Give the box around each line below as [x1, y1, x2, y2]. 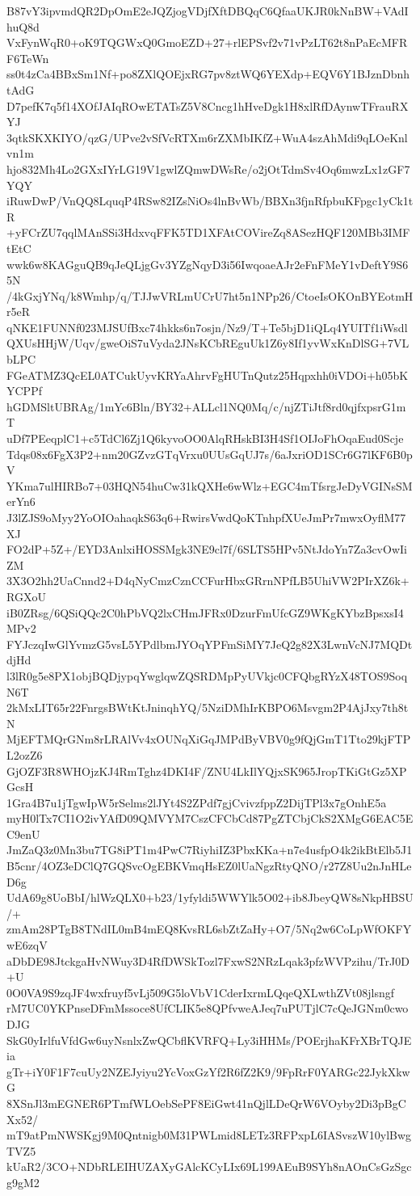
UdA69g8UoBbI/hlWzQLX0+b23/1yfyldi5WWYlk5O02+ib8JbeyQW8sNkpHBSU [6, 889, 414, 906]
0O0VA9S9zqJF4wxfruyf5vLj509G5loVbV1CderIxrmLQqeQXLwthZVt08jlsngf [6, 983, 395, 1000]
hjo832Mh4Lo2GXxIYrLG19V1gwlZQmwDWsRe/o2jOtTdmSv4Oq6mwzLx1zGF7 [6, 160, 410, 177]
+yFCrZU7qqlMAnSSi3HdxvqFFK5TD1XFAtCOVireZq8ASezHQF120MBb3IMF [6, 224, 410, 241]
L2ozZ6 [6, 746, 43, 763]
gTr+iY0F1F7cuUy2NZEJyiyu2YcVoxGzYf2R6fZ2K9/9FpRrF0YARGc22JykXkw [6, 1063, 410, 1080]
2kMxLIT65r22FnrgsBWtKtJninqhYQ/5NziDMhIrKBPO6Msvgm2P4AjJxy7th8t [6, 699, 409, 716]
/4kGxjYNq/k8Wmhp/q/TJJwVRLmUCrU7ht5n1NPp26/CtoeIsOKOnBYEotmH [6, 287, 414, 304]
